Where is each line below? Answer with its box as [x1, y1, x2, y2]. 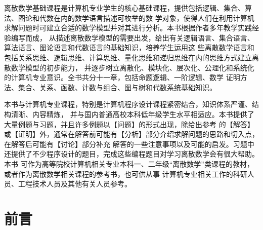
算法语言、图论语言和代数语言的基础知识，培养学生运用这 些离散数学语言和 [4, 42, 254, 53]
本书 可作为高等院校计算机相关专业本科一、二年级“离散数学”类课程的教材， [4, 158, 254, 169]
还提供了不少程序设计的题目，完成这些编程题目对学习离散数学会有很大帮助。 [4, 148, 259, 159]
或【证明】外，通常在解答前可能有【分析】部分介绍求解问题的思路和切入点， [4, 129, 259, 139]
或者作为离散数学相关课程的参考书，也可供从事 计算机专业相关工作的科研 [4, 168, 247, 179]
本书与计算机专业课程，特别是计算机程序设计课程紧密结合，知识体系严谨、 [4, 99, 252, 109]
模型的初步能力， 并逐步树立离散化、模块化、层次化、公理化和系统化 [25, 62, 254, 72]
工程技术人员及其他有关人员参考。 [18, 178, 131, 189]
